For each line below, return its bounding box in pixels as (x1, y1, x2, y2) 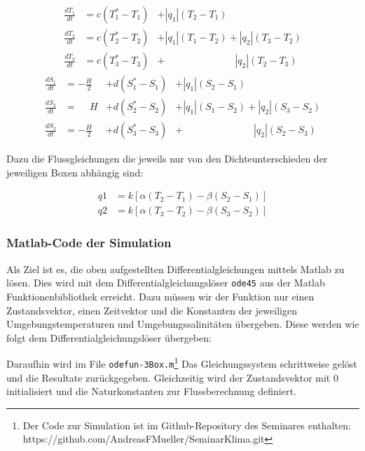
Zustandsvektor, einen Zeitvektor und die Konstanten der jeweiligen (6, 303, 297, 317)
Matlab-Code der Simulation (6, 234, 172, 251)
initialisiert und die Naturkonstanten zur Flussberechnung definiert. (6, 384, 296, 398)
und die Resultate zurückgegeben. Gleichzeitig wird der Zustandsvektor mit (6, 370, 331, 384)
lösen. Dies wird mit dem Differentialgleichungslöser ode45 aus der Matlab (6, 275, 325, 290)
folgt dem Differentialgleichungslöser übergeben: (6, 330, 212, 345)
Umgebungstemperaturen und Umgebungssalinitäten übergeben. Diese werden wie (6, 317, 359, 331)
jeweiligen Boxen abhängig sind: (6, 165, 144, 179)
